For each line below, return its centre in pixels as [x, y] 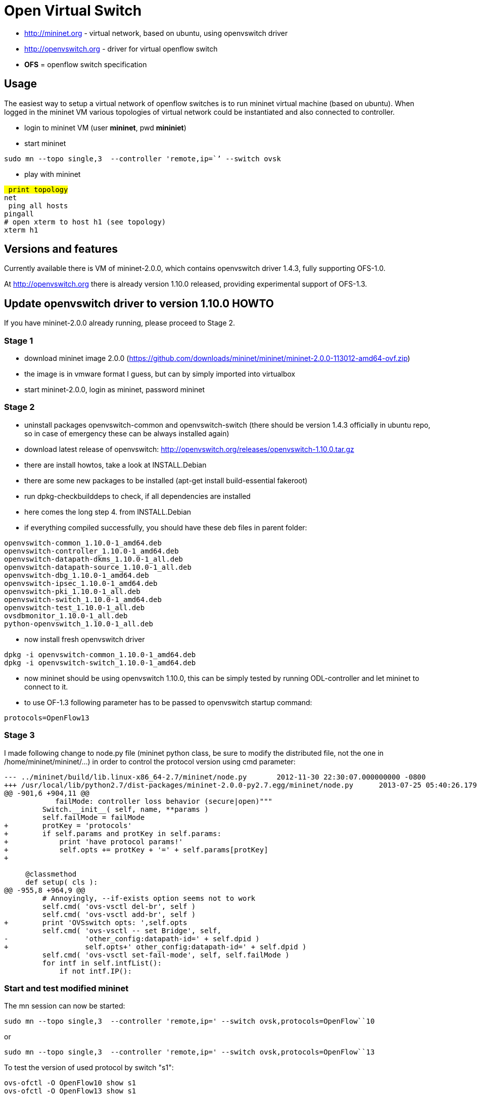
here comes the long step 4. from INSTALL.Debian [108, 512]
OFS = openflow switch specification [86, 64]
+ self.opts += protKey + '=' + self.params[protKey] [136, 850]
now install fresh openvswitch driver [85, 639]
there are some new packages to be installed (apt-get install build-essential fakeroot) [166, 480]
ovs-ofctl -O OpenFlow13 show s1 [70, 1091]
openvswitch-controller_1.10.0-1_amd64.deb [91, 551]
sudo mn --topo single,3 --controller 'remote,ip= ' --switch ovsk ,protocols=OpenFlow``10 [189, 1021]
